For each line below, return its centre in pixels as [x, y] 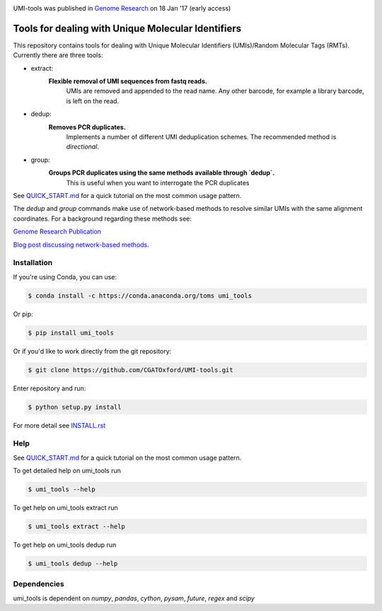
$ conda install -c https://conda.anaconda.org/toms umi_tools [140, 296]
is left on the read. [93, 101]
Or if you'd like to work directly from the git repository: [92, 351]
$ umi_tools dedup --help [73, 564]
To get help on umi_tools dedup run [65, 545]
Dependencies [39, 584]
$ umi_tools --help [62, 489]
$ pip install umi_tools [71, 333]
